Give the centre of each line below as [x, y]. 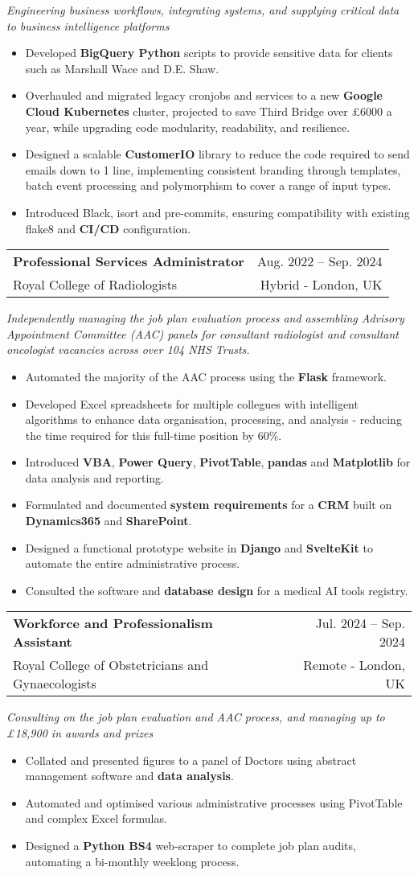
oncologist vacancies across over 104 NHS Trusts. [128, 349]
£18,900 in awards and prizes [80, 733]
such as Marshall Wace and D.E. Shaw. [122, 68]
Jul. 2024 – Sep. [360, 623]
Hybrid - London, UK [321, 285]
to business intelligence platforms [88, 25]
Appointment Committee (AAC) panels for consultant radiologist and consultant [203, 333]
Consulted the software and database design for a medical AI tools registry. [217, 590]
